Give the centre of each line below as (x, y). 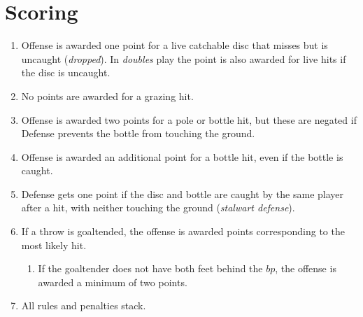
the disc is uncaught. (66, 72)
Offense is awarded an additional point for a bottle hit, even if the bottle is (182, 156)
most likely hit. (54, 245)
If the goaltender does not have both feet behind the (150, 268)
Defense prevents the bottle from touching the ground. (138, 133)
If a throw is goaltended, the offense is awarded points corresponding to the (183, 231)
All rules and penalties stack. (84, 305)
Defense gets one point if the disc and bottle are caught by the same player (183, 193)
